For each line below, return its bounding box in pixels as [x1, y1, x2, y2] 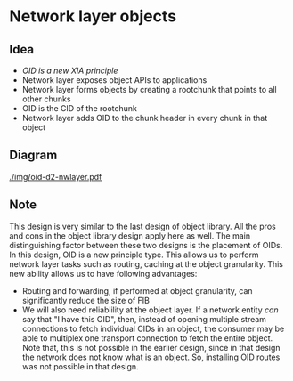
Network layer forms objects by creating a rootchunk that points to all [21, 85, 278, 94]
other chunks [21, 93, 71, 104]
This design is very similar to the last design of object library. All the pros [9, 221, 276, 231]
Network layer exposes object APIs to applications [21, 75, 208, 85]
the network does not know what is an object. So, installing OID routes [21, 352, 281, 362]
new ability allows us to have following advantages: [9, 268, 198, 279]
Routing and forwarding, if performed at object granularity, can [21, 285, 253, 296]
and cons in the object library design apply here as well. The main [9, 230, 251, 241]
